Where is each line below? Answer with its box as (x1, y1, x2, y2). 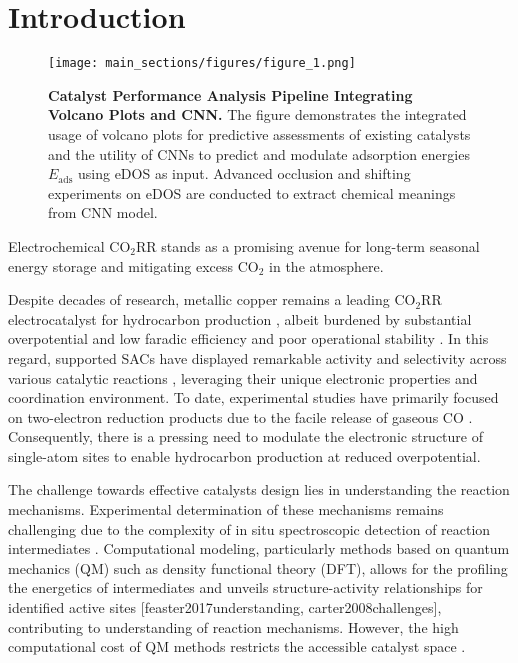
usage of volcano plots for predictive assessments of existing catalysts (48, 123, 471, 144)
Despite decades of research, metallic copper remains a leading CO (8, 289, 416, 310)
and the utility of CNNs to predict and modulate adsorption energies (48, 143, 470, 164)
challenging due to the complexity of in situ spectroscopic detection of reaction (8, 518, 491, 539)
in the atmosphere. (269, 255, 384, 276)
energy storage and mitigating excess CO (8, 255, 259, 276)
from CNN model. (48, 202, 158, 223)
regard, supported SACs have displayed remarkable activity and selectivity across (8, 347, 507, 368)
